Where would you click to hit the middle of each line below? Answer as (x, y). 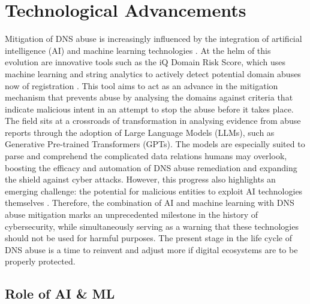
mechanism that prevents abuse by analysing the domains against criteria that (149, 97)
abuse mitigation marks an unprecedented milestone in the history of (131, 215)
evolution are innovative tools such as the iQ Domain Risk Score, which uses (145, 62)
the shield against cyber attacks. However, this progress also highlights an (140, 179)
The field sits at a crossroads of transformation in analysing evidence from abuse (153, 121)
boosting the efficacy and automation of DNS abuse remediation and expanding (151, 167)
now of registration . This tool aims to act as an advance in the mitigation (142, 85)
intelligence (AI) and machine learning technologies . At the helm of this (138, 50)
